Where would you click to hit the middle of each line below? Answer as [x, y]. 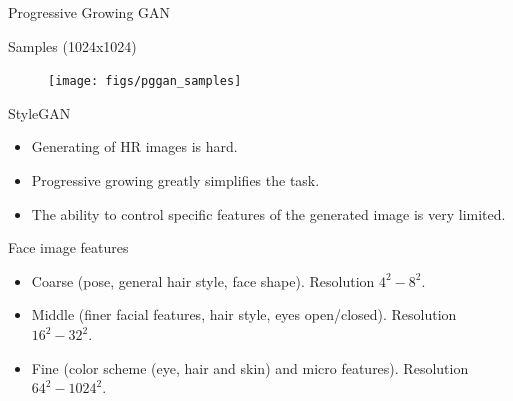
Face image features [68, 247]
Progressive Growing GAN [89, 12]
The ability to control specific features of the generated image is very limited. [268, 213]
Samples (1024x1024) [72, 45]
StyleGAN [39, 112]
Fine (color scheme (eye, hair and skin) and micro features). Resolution [250, 367]
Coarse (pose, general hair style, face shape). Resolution [203, 280]
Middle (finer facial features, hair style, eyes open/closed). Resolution [244, 314]
